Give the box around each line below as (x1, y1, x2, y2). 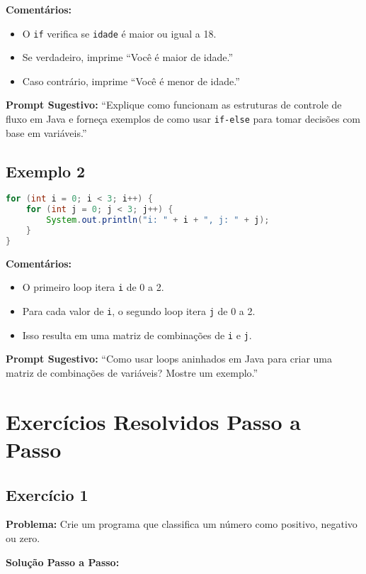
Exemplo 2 (6, 160, 86, 182)
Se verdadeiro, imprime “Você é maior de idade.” (22, 50, 234, 65)
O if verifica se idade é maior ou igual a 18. (22, 26, 217, 40)
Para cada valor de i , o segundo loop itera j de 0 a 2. (22, 304, 256, 319)
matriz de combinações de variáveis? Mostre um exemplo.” (6, 365, 258, 380)
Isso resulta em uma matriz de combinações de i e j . (22, 327, 252, 342)
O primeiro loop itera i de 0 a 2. (22, 280, 164, 294)
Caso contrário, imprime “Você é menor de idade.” (22, 73, 240, 88)
